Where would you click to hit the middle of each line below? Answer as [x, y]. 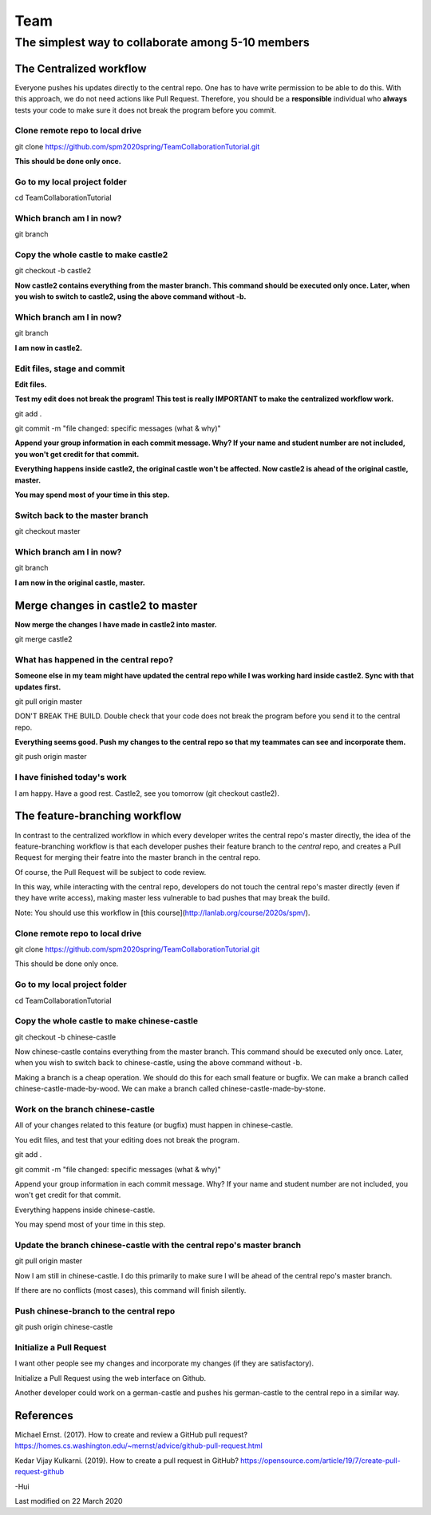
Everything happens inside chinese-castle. [85, 1210]
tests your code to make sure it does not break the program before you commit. [146, 110]
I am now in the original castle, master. [80, 583]
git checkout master [47, 531]
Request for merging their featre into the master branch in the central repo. [138, 857]
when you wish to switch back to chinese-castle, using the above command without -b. [158, 1063]
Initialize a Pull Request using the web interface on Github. [111, 1378]
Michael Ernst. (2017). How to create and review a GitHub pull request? [131, 1435]
